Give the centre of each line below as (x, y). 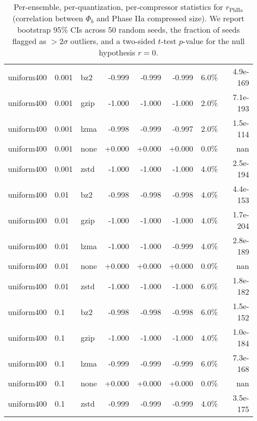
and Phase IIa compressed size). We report (171, 18)
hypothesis (117, 52)
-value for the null (214, 41)
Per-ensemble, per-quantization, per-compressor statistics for (118, 7)
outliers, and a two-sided (113, 41)
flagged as (29, 41)
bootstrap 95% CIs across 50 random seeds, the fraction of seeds (128, 29)
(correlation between (48, 18)
